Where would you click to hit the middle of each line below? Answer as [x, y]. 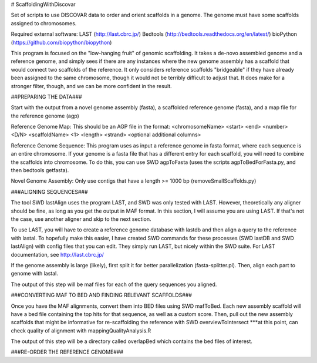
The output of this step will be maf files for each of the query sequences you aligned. [114, 284]
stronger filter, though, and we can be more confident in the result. [92, 86]
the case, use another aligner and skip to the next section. [81, 219]
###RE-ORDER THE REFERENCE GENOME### [67, 352]
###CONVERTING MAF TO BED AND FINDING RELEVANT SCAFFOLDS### [101, 295]
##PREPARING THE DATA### [46, 96]
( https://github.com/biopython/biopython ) [61, 42]
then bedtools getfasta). [40, 170]
